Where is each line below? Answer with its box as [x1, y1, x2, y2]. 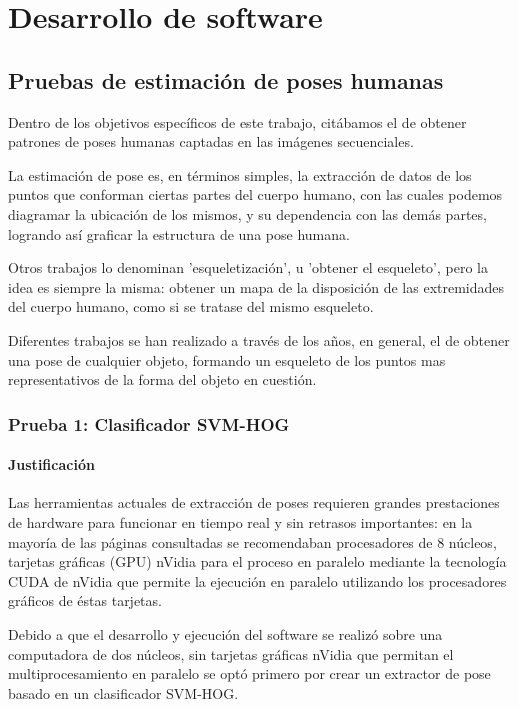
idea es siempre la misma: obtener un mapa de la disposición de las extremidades [8, 276, 505, 297]
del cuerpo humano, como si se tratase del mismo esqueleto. [8, 296, 374, 317]
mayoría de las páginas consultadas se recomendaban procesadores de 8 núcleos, [8, 531, 497, 552]
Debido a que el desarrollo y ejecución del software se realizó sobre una [8, 623, 443, 644]
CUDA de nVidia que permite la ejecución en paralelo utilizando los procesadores [8, 570, 507, 591]
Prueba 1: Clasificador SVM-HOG [8, 411, 290, 436]
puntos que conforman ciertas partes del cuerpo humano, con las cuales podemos [8, 184, 503, 205]
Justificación [8, 454, 95, 475]
